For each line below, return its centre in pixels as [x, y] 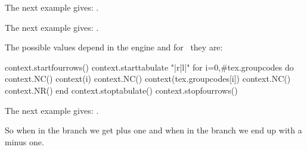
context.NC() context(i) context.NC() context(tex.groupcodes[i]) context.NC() [148, 79]
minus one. [24, 141]
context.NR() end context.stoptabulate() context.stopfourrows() [121, 90]
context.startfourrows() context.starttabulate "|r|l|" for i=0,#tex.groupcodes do [149, 67]
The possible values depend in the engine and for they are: [114, 47]
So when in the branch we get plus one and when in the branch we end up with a [153, 130]
